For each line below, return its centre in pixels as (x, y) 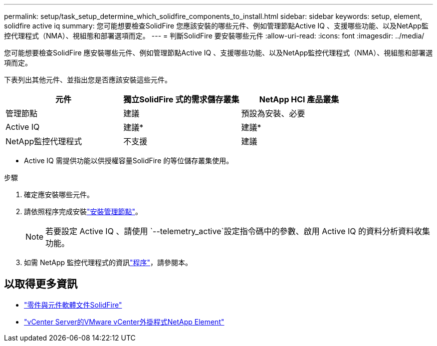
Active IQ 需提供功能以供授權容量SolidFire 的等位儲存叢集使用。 (129, 161)
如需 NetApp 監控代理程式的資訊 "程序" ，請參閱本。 (108, 262)
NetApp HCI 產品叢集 (299, 99)
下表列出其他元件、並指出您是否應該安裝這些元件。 (88, 80)
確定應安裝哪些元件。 (59, 194)
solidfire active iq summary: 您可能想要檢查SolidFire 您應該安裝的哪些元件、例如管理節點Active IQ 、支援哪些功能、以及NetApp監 (216, 26)
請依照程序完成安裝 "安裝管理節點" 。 (83, 211)
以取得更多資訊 (41, 284)
